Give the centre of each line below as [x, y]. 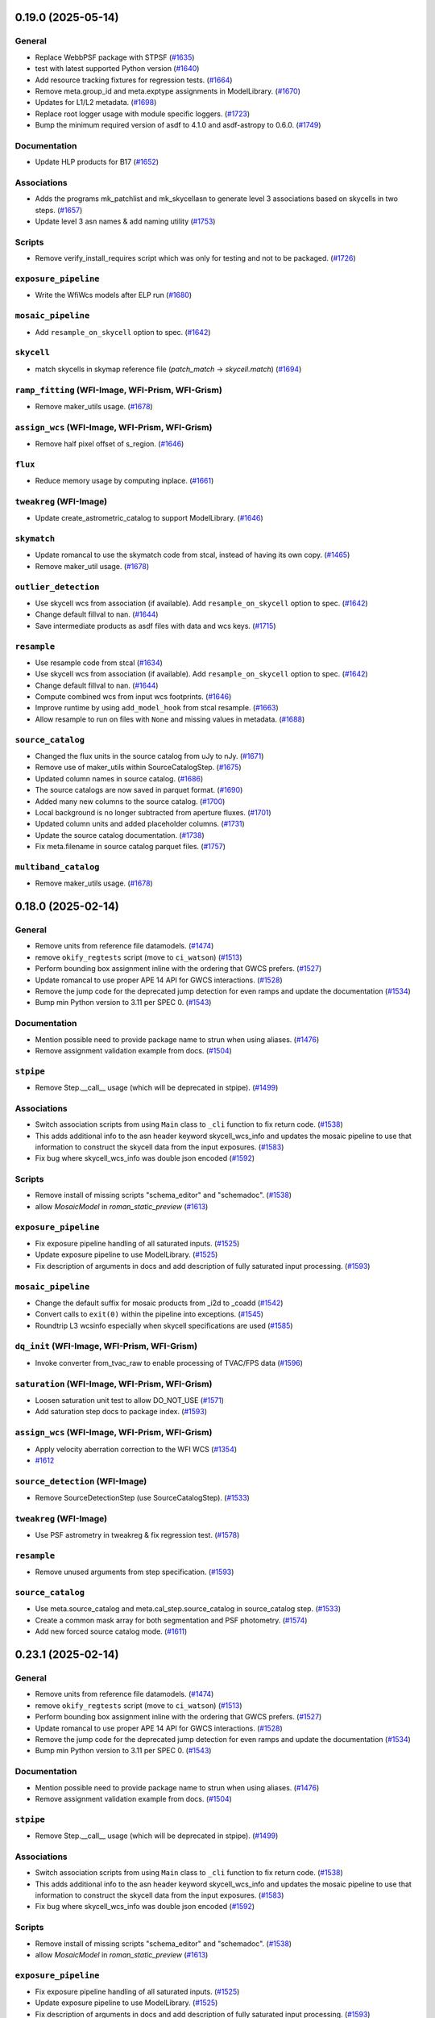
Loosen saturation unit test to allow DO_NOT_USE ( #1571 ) [130, 1400]
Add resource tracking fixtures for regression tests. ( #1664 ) [134, 80]
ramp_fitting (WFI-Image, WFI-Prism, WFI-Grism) [119, 390]
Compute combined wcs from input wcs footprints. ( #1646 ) [133, 697]
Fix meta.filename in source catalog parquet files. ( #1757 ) [130, 847]
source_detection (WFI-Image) [81, 1481]
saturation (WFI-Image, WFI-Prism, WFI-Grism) [114, 1384]
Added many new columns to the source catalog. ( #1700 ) [130, 801]
